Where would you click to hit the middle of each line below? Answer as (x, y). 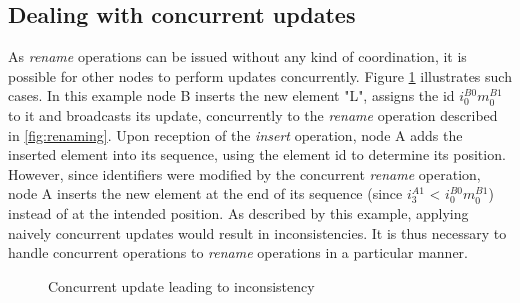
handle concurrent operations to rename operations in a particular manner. (238, 252)
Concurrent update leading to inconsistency (181, 285)
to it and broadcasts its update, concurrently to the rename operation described (253, 114)
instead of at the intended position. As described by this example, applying (238, 212)
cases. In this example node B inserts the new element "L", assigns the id (231, 95)
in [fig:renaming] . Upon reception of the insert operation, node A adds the (235, 134)
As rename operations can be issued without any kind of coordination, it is (237, 56)
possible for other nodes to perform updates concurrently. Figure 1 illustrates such (260, 75)
